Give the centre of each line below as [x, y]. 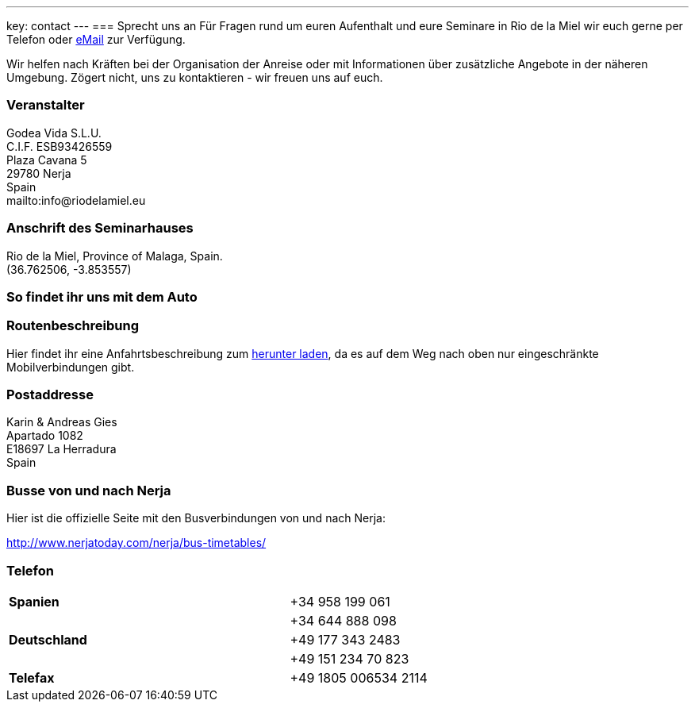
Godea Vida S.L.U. [54, 133]
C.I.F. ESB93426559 [60, 146]
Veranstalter [46, 105]
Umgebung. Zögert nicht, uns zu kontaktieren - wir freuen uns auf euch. [195, 77]
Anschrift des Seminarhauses [100, 228]
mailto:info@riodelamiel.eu [76, 200]
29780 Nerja [39, 173]
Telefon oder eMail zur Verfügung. [96, 39]
